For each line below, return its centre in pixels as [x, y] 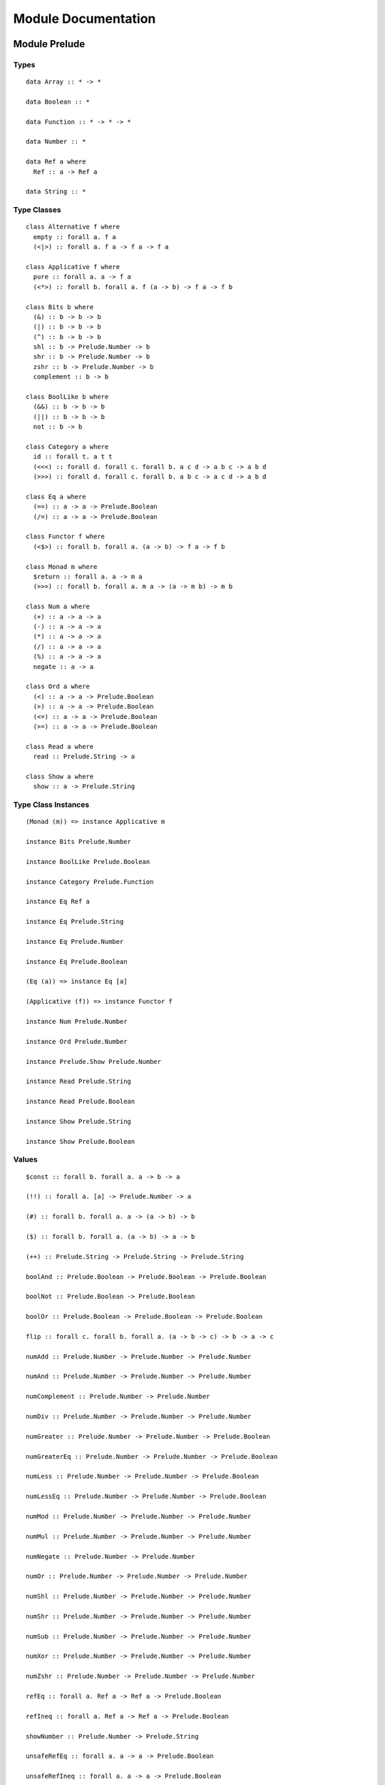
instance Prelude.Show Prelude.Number [94, 1061]
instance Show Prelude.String [79, 1121]
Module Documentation [84, 19]
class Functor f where [66, 537]
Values [26, 1160]
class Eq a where [56, 497]
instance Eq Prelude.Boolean [77, 961]
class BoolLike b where [67, 397]
